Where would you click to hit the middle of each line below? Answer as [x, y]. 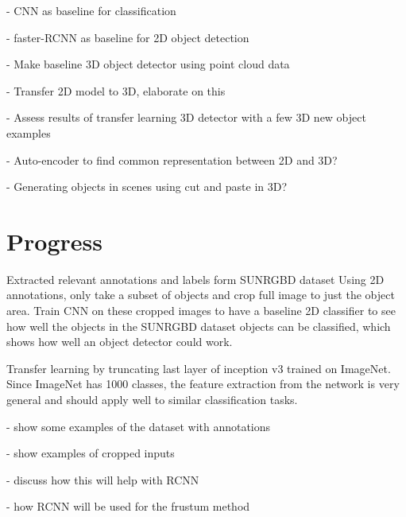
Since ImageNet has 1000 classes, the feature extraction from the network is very [203, 384]
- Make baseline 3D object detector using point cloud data [148, 64]
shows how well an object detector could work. [120, 342]
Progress [54, 241]
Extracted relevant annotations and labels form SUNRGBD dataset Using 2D [195, 279]
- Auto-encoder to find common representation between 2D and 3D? [172, 159]
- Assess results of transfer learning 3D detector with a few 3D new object [186, 117]
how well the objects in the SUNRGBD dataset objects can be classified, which [199, 326]
